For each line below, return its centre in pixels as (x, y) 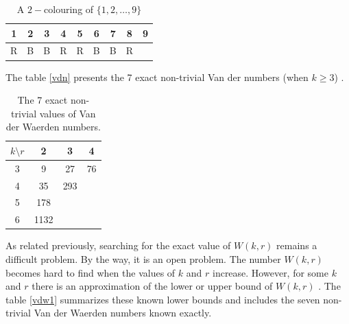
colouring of (69, 9)
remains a (297, 245)
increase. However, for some (270, 272)
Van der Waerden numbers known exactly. (123, 313)
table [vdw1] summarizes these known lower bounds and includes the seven (163, 299)
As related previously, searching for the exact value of (118, 245)
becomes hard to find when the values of (91, 272)
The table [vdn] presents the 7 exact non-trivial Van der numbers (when (157, 77)
